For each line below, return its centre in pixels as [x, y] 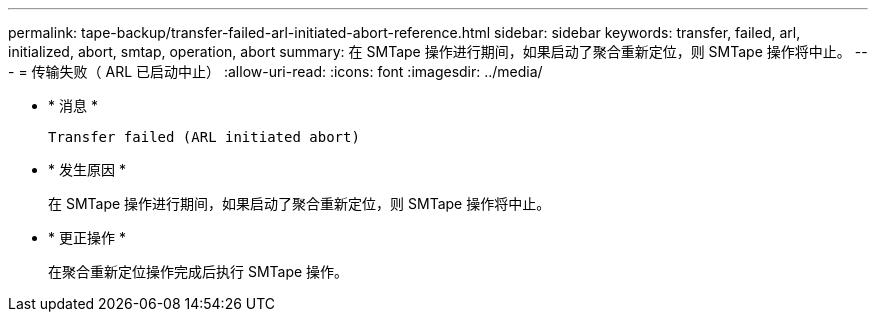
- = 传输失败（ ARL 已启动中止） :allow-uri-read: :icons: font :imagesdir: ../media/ [275, 71]
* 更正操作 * [87, 237]
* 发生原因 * [87, 169]
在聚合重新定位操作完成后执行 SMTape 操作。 [198, 271]
